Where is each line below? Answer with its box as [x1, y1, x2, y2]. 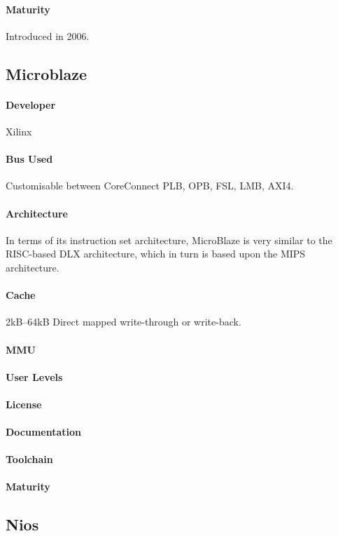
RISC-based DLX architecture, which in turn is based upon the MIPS [6, 246, 306, 261]
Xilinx [6, 123, 32, 138]
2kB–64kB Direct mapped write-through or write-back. [6, 314, 241, 329]
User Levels [6, 369, 63, 384]
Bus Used [6, 152, 53, 166]
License [6, 396, 42, 411]
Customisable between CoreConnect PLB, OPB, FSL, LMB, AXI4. [6, 178, 294, 193]
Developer [6, 97, 56, 112]
